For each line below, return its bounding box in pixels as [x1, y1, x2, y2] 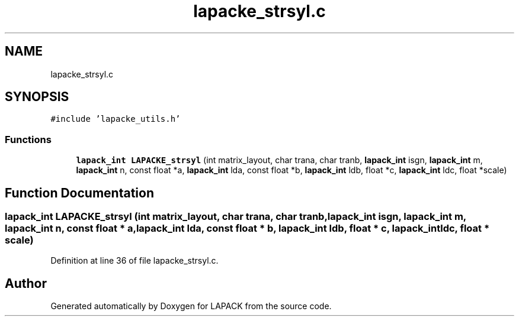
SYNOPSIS [5, 89, 69, 105]
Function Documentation [5, 185, 154, 200]
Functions [5, 133, 52, 145]
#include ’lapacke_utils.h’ [50, 114, 181, 124]
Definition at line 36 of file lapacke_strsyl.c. [50, 255, 219, 266]
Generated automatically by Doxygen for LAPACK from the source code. [50, 301, 332, 312]
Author [5, 275, 47, 291]
